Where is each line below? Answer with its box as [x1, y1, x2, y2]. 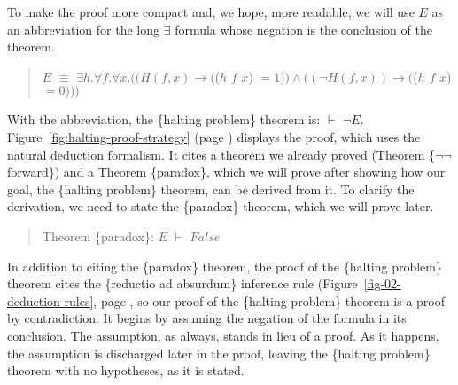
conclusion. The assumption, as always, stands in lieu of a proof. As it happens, [7, 326, 439, 344]
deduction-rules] [7, 291, 94, 310]
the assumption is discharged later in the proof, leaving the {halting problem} [7, 343, 431, 362]
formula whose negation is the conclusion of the [175, 20, 432, 38]
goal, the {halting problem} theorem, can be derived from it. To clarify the [7, 179, 415, 198]
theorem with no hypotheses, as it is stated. [7, 361, 245, 380]
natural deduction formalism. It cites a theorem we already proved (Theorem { [7, 145, 435, 163]
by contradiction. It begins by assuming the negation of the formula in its [7, 309, 407, 327]
